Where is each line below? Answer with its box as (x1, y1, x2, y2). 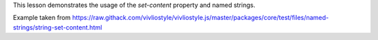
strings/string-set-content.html (13, 23, 103, 31)
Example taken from (13, 14, 71, 22)
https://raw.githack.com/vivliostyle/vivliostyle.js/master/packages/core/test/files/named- (72, 14, 329, 22)
